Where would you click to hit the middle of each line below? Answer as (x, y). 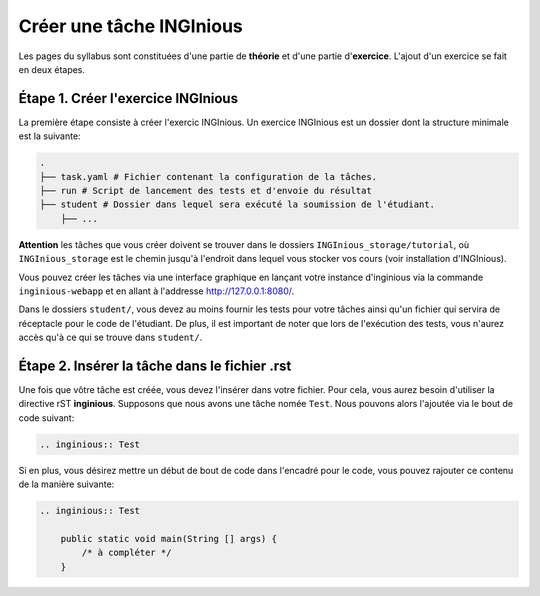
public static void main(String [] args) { (168, 538)
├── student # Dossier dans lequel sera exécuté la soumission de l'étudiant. (237, 204)
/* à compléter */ (126, 553)
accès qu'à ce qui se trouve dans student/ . (110, 337)
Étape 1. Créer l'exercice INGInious (128, 98)
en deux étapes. (51, 69)
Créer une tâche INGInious (131, 26)
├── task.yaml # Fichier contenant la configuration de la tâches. (208, 176)
